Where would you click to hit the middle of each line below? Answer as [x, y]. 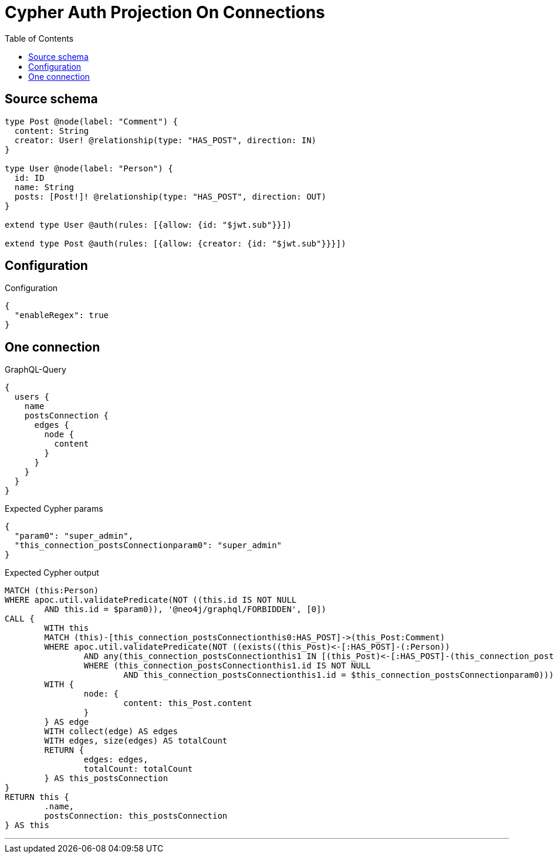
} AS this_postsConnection [106, 778]
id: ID [29, 178]
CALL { [20, 619]
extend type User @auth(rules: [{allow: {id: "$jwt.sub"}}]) [148, 224]
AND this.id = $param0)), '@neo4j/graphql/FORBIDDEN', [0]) [185, 609]
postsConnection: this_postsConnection [136, 816]
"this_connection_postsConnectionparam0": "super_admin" [148, 545]
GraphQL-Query [36, 370]
